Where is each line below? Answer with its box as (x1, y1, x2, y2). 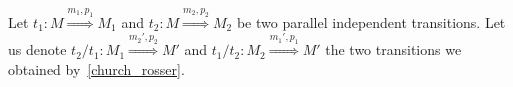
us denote (8, 39, 67, 60)
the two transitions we (325, 39, 462, 60)
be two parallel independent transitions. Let (236, 11, 506, 32)
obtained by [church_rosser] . (8, 58, 185, 79)
